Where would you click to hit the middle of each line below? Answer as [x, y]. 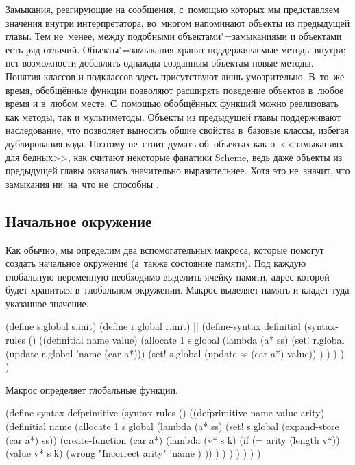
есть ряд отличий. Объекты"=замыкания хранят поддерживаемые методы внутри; [176, 49]
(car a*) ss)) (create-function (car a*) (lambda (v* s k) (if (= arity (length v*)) [173, 439]
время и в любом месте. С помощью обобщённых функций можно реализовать [172, 103]
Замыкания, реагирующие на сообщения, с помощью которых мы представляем [172, 9]
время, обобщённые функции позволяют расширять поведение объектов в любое [175, 90]
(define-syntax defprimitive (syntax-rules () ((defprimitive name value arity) [165, 413]
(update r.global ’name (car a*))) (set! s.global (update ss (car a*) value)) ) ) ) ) [175, 353]
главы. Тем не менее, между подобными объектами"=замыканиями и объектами [174, 36]
